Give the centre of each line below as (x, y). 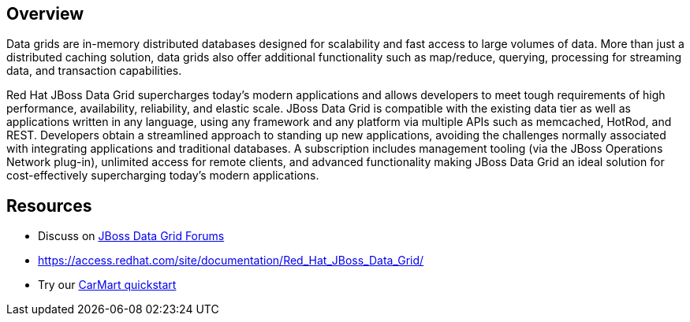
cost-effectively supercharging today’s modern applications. (163, 176)
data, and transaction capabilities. (94, 71)
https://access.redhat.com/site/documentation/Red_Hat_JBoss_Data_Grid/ (231, 261)
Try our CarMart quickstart (107, 285)
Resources (49, 205)
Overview (45, 14)
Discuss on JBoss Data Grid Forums (131, 236)
